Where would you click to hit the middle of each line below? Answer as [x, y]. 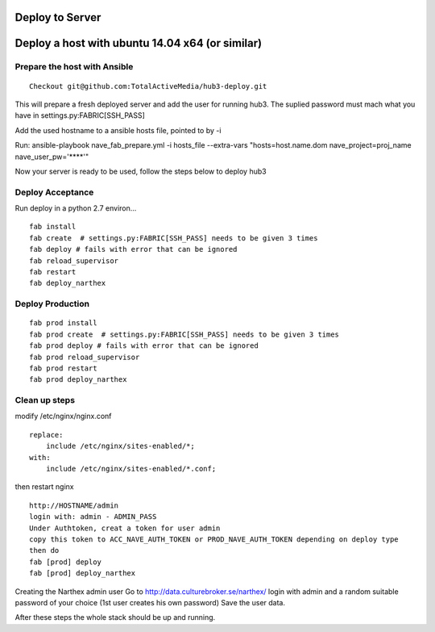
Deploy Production [52, 304]
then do [44, 550]
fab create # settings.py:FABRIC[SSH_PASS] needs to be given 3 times [174, 238]
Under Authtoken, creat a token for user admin [125, 528]
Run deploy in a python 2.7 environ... [76, 208]
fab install [53, 227]
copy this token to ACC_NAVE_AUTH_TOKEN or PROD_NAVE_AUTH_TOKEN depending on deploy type [214, 539]
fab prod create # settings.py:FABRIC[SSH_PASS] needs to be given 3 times [184, 334]
